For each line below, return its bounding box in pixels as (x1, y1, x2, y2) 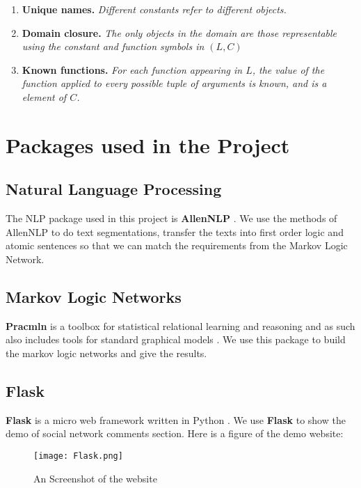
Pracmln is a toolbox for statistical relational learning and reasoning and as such (6, 318, 355, 333)
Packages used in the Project (6, 130, 290, 159)
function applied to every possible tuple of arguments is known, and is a (22, 76, 327, 90)
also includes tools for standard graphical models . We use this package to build (6, 332, 346, 347)
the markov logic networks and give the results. (6, 345, 207, 360)
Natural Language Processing (6, 178, 222, 200)
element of (22, 89, 67, 104)
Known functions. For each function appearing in (22, 62, 243, 77)
